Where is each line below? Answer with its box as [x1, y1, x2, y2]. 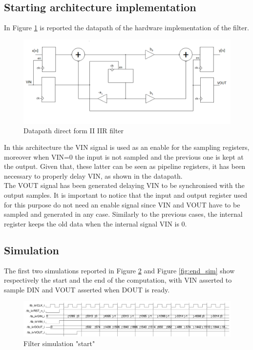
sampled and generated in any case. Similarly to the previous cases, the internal [4, 209, 243, 219]
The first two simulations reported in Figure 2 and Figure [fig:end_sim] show [4, 265, 235, 275]
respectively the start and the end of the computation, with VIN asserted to [4, 275, 232, 285]
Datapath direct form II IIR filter [23, 125, 124, 136]
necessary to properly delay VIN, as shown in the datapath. [4, 170, 183, 181]
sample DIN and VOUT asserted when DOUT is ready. [4, 284, 170, 294]
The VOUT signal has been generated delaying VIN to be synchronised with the [4, 180, 245, 190]
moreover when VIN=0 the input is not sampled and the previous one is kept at [4, 151, 244, 162]
